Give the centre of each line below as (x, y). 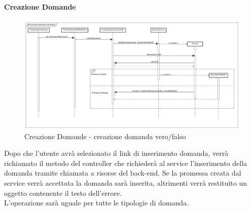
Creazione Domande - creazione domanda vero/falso (105, 136)
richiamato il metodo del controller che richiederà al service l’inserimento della (126, 163)
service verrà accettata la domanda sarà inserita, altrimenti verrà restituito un (126, 183)
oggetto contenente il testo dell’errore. (63, 193)
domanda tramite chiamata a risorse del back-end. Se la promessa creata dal (123, 173)
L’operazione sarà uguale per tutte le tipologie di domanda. (97, 203)
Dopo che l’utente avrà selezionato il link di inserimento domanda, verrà (116, 153)
